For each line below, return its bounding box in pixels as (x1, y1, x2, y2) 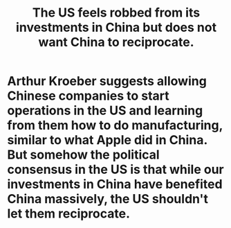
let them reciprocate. (7, 206, 130, 222)
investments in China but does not (16, 19, 216, 35)
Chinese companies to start (7, 88, 169, 104)
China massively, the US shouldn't (7, 191, 209, 207)
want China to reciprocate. (37, 35, 195, 50)
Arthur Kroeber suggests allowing (7, 73, 207, 89)
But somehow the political (7, 147, 160, 163)
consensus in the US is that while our (7, 161, 224, 177)
